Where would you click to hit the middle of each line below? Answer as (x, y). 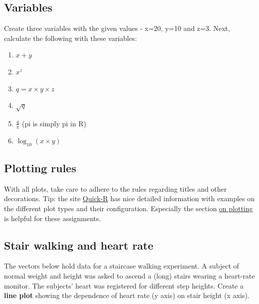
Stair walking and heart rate (79, 245)
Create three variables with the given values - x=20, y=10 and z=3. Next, (117, 28)
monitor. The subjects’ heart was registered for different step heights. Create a (124, 285)
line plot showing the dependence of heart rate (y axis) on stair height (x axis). (127, 295)
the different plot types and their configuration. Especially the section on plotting (129, 208)
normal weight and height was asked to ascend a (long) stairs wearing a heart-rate (129, 275)
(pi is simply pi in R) (54, 123)
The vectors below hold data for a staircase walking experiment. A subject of (122, 266)
